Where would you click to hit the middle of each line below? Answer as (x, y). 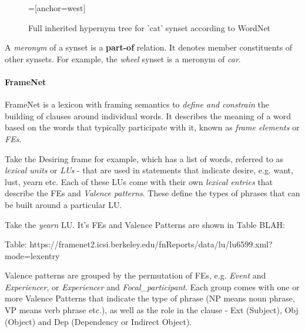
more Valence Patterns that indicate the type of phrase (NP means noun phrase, (150, 298)
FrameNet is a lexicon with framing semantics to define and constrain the (137, 104)
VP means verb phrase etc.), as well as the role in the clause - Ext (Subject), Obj (152, 310)
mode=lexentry (32, 255)
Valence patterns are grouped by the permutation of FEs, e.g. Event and (135, 275)
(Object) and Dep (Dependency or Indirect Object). (98, 321)
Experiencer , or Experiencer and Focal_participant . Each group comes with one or (152, 286)
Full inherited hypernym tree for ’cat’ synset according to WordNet (150, 27)
